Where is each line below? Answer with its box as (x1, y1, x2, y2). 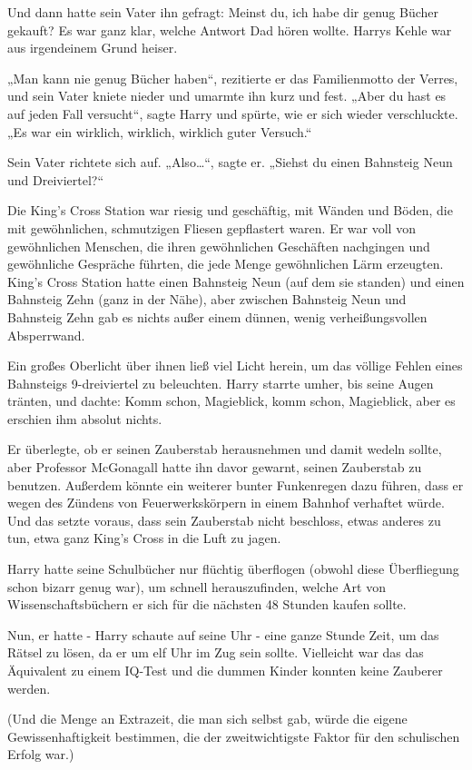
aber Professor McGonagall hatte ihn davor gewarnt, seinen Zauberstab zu (7, 458, 422, 477)
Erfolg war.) (7, 745, 74, 764)
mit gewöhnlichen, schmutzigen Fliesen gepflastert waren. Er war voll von (7, 218, 416, 237)
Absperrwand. (7, 325, 85, 344)
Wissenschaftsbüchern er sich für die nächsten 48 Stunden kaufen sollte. (7, 595, 407, 614)
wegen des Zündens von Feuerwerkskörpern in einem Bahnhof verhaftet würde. (7, 493, 445, 512)
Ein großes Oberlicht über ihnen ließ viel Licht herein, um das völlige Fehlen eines (7, 356, 463, 375)
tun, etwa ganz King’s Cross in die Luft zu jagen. (7, 528, 281, 548)
